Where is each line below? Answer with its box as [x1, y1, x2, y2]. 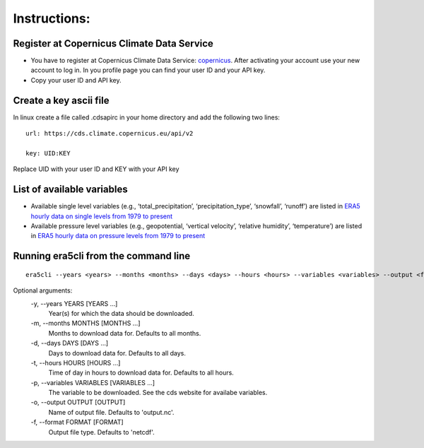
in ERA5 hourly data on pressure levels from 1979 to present [30, 232, 206, 240]
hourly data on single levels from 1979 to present [30, 212, 173, 220]
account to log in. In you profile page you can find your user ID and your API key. [30, 66, 266, 74]
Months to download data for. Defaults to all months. [48, 329, 201, 337]
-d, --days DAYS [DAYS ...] [30, 339, 109, 348]
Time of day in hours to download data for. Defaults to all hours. [48, 368, 235, 377]
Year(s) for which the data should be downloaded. [48, 309, 194, 317]
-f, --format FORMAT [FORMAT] [30, 418, 124, 427]
